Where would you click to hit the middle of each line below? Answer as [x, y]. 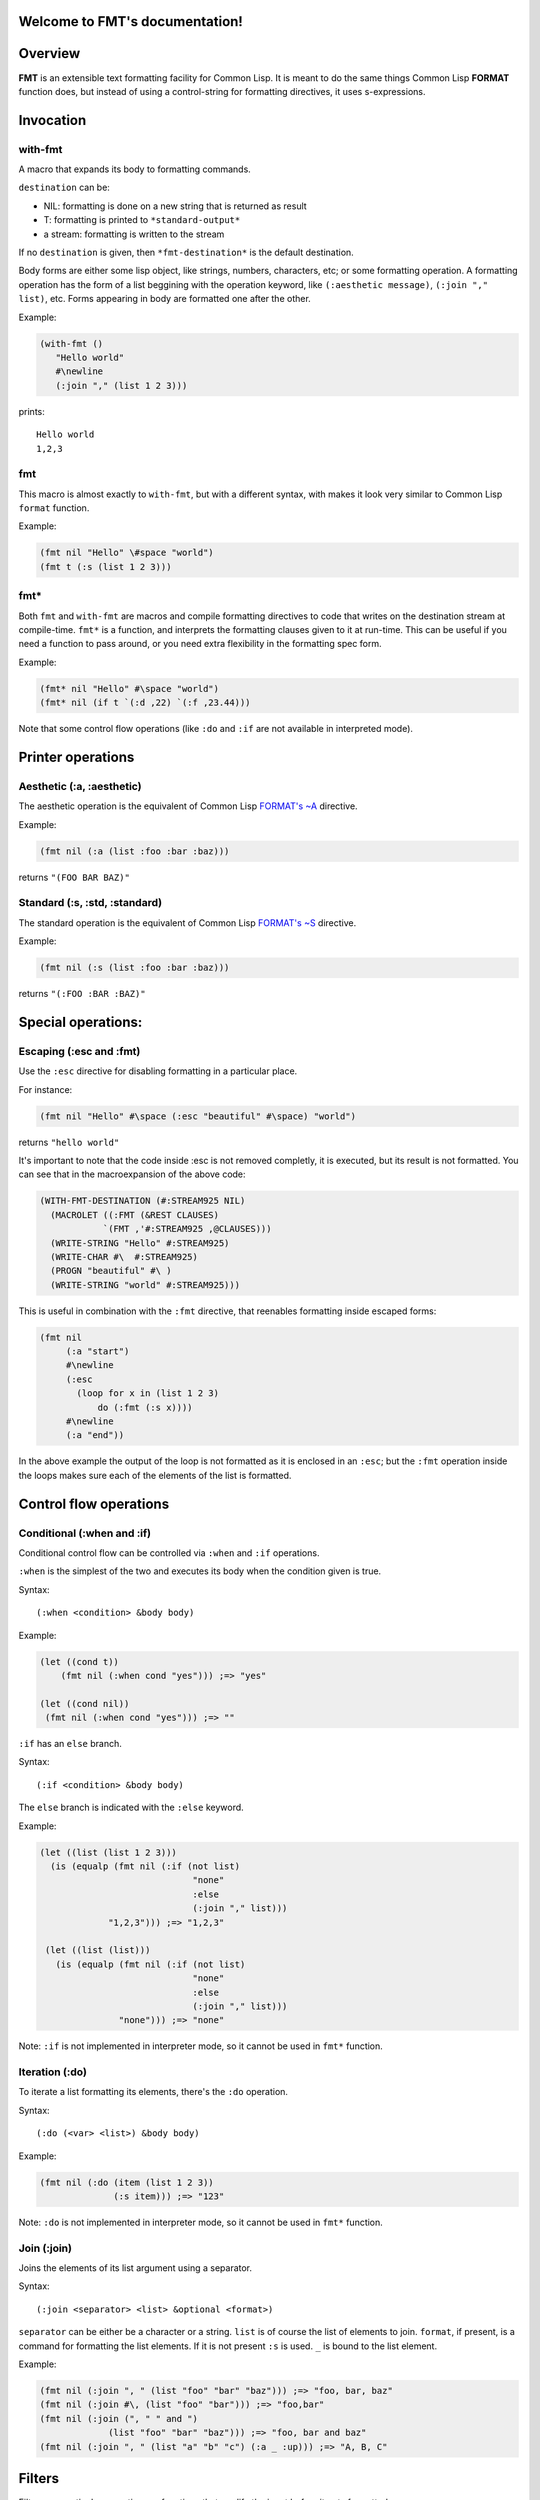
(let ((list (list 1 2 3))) [108, 1852]
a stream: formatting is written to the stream [134, 234]
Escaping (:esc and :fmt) [79, 1051]
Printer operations [76, 756]
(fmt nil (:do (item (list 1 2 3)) [126, 2182]
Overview [49, 53]
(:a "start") [97, 1351]
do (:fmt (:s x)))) [145, 1407]
